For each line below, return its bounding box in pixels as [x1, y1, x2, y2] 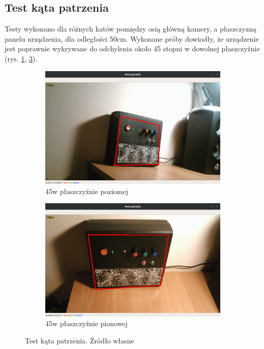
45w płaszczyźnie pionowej [45, 318, 128, 329]
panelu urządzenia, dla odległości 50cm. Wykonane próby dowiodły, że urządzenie [5, 33, 259, 44]
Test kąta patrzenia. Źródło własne [25, 335, 134, 346]
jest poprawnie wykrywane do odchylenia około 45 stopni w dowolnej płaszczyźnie [5, 43, 260, 54]
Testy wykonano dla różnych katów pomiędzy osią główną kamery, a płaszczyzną [5, 23, 257, 34]
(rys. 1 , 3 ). [5, 53, 38, 64]
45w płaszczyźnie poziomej [45, 185, 129, 196]
